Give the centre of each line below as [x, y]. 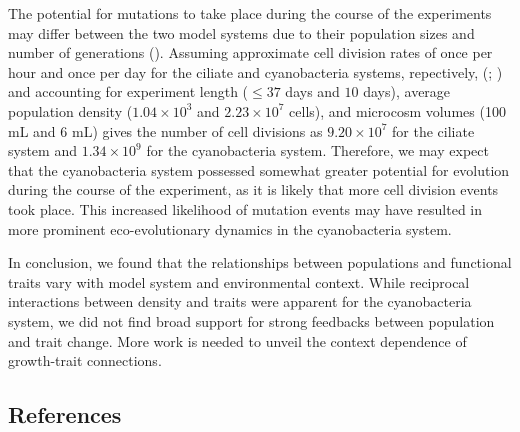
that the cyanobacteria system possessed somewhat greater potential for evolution [259, 169]
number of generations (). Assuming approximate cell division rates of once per [250, 52]
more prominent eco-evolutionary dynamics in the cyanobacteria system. [230, 228]
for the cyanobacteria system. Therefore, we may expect [317, 150]
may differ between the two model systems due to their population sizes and [241, 32]
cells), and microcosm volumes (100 [397, 110]
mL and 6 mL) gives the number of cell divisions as [165, 130]
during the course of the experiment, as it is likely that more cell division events [253, 189]
